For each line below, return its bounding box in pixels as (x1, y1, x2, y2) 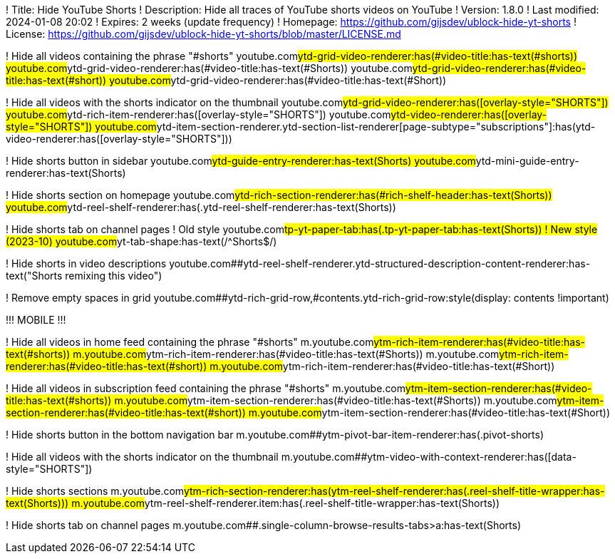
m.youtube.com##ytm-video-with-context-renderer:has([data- (281, 451, 577, 463)
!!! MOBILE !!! (6, 314, 66, 326)
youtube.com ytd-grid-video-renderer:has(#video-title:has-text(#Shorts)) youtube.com (6, 62, 413, 74)
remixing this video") (65, 270, 162, 282)
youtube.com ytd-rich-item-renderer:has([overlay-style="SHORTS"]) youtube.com (6, 108, 391, 120)
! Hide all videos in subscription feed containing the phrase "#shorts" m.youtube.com (6, 382, 405, 394)
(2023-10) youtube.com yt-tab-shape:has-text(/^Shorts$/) (6, 235, 277, 247)
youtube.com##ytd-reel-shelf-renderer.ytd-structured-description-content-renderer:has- (169, 257, 591, 270)
